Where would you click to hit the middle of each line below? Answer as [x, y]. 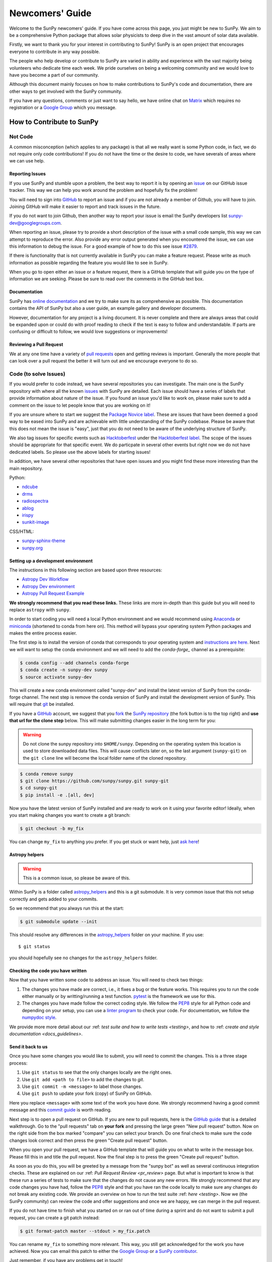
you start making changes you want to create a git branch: [70, 815]
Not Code [21, 137]
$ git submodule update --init [59, 922]
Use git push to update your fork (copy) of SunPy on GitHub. [87, 1093]
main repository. [26, 468]
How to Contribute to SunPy [54, 122]
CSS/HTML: [22, 531]
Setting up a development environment [51, 561]
